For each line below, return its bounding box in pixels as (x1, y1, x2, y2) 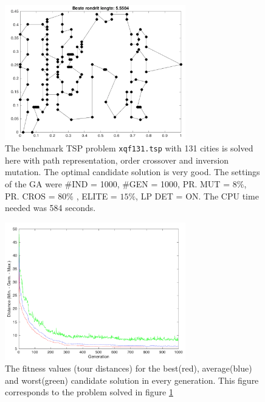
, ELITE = (76, 189, 117, 202)
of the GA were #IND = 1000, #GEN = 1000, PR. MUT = (5, 177, 230, 190)
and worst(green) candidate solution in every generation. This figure (5, 373, 259, 386)
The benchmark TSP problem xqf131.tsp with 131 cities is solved (5, 142, 253, 154)
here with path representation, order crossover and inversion (5, 153, 229, 166)
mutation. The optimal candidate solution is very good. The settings (5, 165, 260, 178)
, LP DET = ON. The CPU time (136, 189, 259, 202)
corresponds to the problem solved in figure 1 (5, 386, 173, 398)
